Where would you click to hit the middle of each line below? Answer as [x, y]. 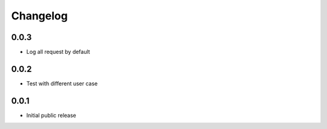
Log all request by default [58, 52]
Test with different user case [62, 83]
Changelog [39, 16]
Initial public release [51, 115]
